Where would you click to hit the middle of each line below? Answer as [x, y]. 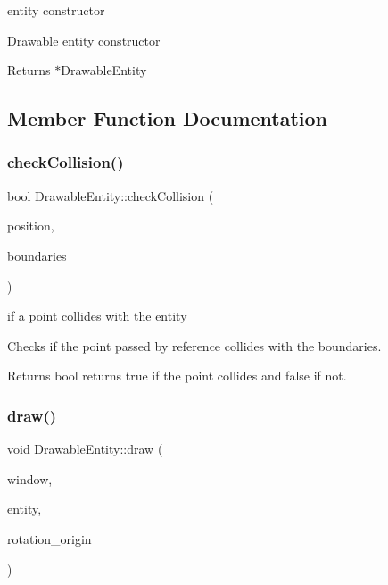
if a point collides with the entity [97, 316]
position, [31, 226]
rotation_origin [50, 538]
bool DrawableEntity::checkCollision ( [111, 195]
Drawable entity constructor [84, 40]
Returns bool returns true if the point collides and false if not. [177, 376]
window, [30, 478]
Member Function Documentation [168, 118]
